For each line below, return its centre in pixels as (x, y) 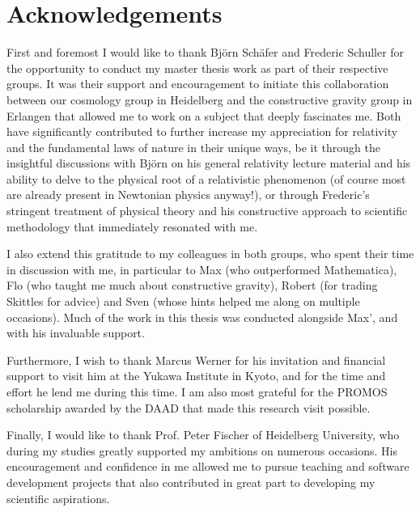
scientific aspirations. (58, 498)
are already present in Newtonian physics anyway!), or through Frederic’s (188, 195)
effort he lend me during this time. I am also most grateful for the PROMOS (197, 391)
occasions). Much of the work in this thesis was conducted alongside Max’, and (202, 317)
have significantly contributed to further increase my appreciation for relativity (202, 131)
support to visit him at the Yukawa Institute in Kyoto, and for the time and (196, 376)
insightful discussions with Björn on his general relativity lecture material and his (209, 163)
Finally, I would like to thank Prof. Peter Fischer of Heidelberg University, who (203, 435)
